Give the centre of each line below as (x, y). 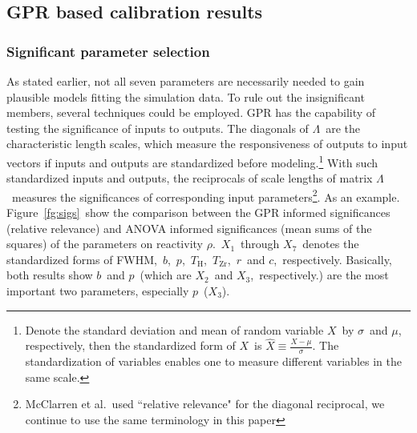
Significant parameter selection (108, 51)
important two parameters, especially (98, 291)
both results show (50, 275)
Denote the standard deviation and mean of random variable (174, 329)
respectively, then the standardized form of (130, 345)
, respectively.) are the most (320, 275)
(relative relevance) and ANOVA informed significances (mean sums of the (189, 228)
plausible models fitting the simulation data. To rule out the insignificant (186, 96)
